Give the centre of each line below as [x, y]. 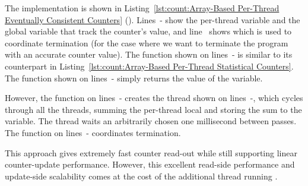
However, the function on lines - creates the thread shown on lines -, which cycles [154, 98]
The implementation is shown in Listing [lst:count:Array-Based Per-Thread [142, 8]
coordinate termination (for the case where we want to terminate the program [147, 42]
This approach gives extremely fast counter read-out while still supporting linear [151, 152]
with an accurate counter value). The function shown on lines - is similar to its [149, 54]
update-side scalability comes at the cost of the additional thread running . [141, 176]
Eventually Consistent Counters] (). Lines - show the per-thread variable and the [153, 19]
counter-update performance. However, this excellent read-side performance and [150, 164]
